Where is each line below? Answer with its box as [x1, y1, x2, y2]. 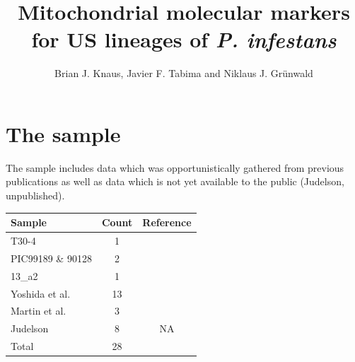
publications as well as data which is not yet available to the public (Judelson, [6, 174, 344, 189]
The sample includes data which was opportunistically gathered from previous [6, 160, 344, 175]
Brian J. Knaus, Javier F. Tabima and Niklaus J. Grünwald [54, 66, 313, 81]
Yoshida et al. [11, 286, 71, 300]
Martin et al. [11, 303, 66, 318]
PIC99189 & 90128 [11, 250, 92, 265]
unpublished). [6, 188, 65, 203]
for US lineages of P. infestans [31, 25, 337, 54]
